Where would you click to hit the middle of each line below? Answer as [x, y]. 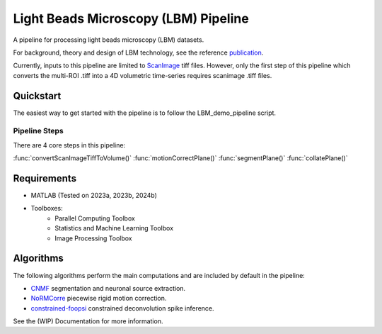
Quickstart [37, 96]
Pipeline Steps [38, 131]
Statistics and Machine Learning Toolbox [114, 228]
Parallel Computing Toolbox [95, 218]
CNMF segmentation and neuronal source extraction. [108, 288]
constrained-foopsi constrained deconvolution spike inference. [123, 308]
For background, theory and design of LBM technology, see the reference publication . [138, 52]
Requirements [45, 178]
